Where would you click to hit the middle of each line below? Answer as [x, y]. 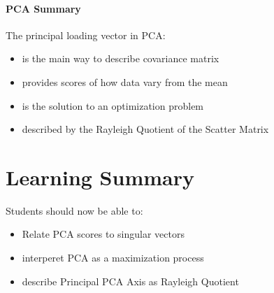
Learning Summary [100, 177]
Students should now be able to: [74, 210]
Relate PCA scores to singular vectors [103, 234]
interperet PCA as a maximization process [113, 258]
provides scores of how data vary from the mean [125, 81]
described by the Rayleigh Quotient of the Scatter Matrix [145, 129]
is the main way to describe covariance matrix [121, 58]
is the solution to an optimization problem [113, 105]
